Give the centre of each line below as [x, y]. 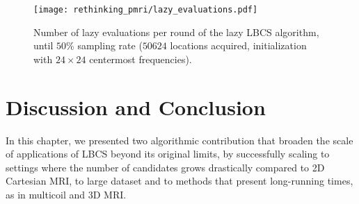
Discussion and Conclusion [136, 107]
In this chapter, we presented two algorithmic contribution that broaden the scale [179, 140]
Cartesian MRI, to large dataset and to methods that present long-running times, [179, 181]
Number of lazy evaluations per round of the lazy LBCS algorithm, [176, 32]
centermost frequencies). [141, 59]
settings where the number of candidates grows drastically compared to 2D [165, 167]
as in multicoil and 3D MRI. [66, 194]
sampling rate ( [110, 45]
